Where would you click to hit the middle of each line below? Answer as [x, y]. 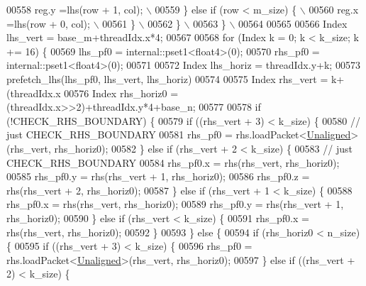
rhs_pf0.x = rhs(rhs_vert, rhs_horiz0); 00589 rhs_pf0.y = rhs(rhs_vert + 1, [175, 204]
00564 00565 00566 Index [293, 23]
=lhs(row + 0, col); [48, 23]
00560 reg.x [334, 9]
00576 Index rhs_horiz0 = [121, 93]
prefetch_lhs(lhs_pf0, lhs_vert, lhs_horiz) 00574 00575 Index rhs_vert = [167, 78]
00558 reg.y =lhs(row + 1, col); [75, 9]
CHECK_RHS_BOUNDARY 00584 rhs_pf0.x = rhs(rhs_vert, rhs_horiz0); [173, 162]
